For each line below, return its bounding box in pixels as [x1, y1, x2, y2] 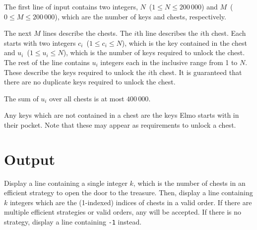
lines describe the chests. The [43, 28, 132, 38]
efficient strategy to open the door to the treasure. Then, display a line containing [4, 187, 253, 198]
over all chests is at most [49, 93, 125, 103]
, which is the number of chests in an [133, 177, 246, 188]
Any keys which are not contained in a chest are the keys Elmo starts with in [4, 110, 239, 120]
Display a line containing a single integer [4, 177, 128, 188]
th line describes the [136, 28, 198, 38]
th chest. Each [202, 28, 246, 38]
